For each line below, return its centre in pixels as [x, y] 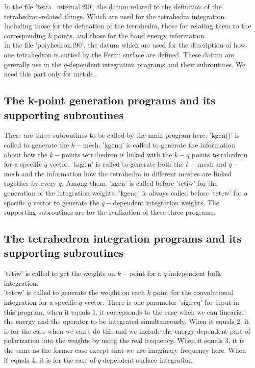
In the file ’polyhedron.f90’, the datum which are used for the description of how [125, 45]
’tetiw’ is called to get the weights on [60, 273]
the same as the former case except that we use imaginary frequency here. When [125, 350]
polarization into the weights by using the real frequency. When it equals [114, 340]
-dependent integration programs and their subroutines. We [156, 64]
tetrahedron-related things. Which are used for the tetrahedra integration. [115, 16]
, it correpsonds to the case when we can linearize [170, 311]
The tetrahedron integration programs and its [123, 238]
